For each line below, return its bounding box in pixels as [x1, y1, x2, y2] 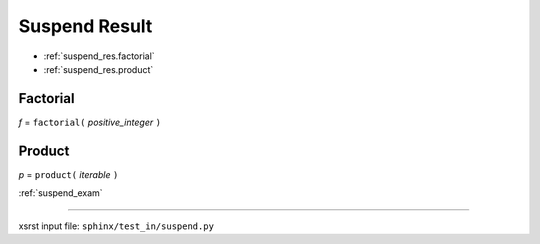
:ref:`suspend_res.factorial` [43, 50, 155, 62]
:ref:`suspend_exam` [18, 187, 104, 199]
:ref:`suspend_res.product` [43, 63, 154, 75]
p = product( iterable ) [18, 168, 119, 180]
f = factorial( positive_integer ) [18, 116, 162, 128]
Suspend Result [18, 15, 153, 37]
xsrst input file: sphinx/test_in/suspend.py [18, 220, 215, 232]
